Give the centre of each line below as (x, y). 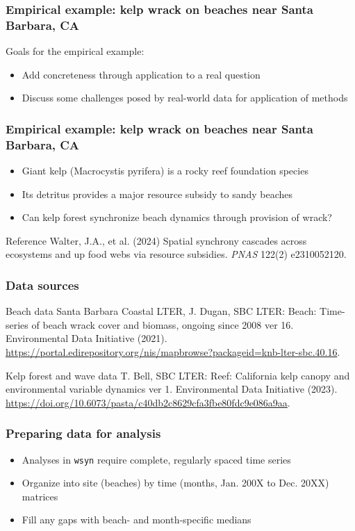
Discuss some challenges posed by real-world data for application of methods (185, 98)
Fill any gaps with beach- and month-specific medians (137, 520)
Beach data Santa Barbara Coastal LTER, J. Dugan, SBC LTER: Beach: (161, 311)
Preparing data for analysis (83, 433)
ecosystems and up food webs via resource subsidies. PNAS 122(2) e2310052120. (176, 254)
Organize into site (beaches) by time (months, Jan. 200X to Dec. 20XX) (175, 483)
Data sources (42, 285)
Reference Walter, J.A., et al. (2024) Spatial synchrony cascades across (156, 240)
